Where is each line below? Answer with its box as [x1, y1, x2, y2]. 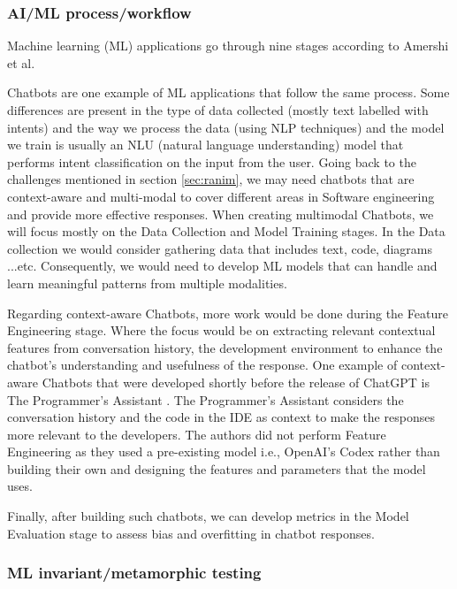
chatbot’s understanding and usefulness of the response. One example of [7, 356, 398, 374]
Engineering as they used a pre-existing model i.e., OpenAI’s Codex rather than [7, 442, 440, 461]
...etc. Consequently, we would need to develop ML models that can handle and [7, 256, 438, 275]
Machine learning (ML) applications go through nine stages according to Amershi [7, 36, 449, 55]
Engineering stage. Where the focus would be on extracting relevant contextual [7, 321, 436, 340]
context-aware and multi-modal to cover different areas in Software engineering [7, 187, 435, 205]
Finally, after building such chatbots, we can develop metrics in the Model [7, 507, 409, 525]
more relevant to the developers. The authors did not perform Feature [7, 425, 386, 443]
